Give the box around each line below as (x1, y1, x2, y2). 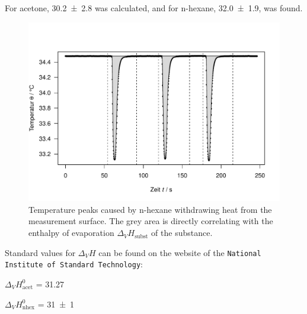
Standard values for (5, 246, 76, 258)
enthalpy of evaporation (28, 226, 114, 239)
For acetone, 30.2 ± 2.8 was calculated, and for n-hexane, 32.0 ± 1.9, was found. (5, 2, 303, 14)
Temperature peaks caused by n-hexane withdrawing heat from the (28, 203, 272, 215)
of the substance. (151, 226, 213, 239)
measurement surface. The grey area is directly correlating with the (28, 215, 273, 227)
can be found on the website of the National (98, 246, 261, 258)
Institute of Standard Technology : (5, 258, 143, 270)
